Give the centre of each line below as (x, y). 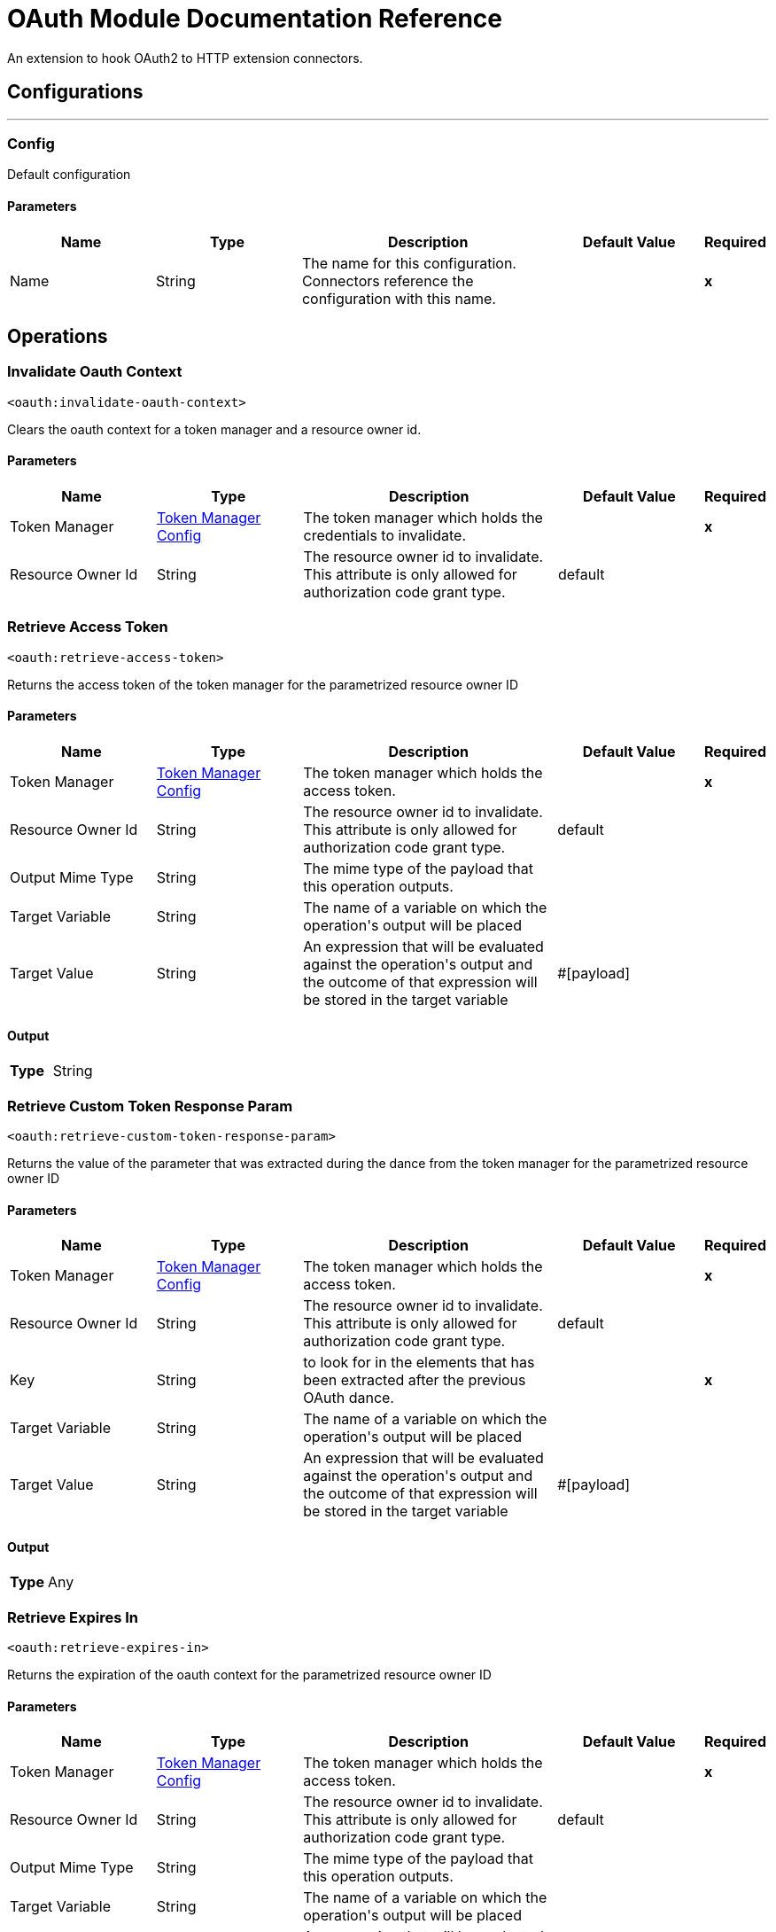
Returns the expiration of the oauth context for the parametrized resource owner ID (249, 1675)
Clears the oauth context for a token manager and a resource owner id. (214, 429)
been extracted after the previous (415, 1380)
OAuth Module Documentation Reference (255, 19)
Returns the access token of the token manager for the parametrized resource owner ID (263, 684)
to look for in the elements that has (419, 1363)
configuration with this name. (399, 298)
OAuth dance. (349, 1398)
